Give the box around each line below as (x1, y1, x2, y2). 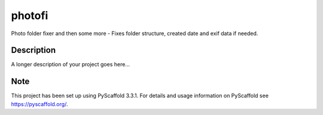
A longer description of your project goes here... (11, 61, 130, 68)
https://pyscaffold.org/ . (11, 100, 68, 107)
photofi (11, 9, 48, 22)
